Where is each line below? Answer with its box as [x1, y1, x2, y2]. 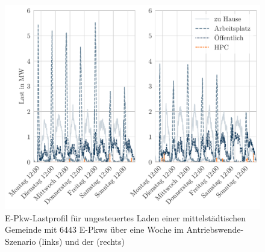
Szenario [5, 235, 36, 247]
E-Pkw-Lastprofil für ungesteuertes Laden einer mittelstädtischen [5, 211, 246, 224]
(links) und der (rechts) [39, 235, 125, 247]
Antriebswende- [186, 223, 244, 236]
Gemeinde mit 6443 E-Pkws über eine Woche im [5, 223, 184, 236]
